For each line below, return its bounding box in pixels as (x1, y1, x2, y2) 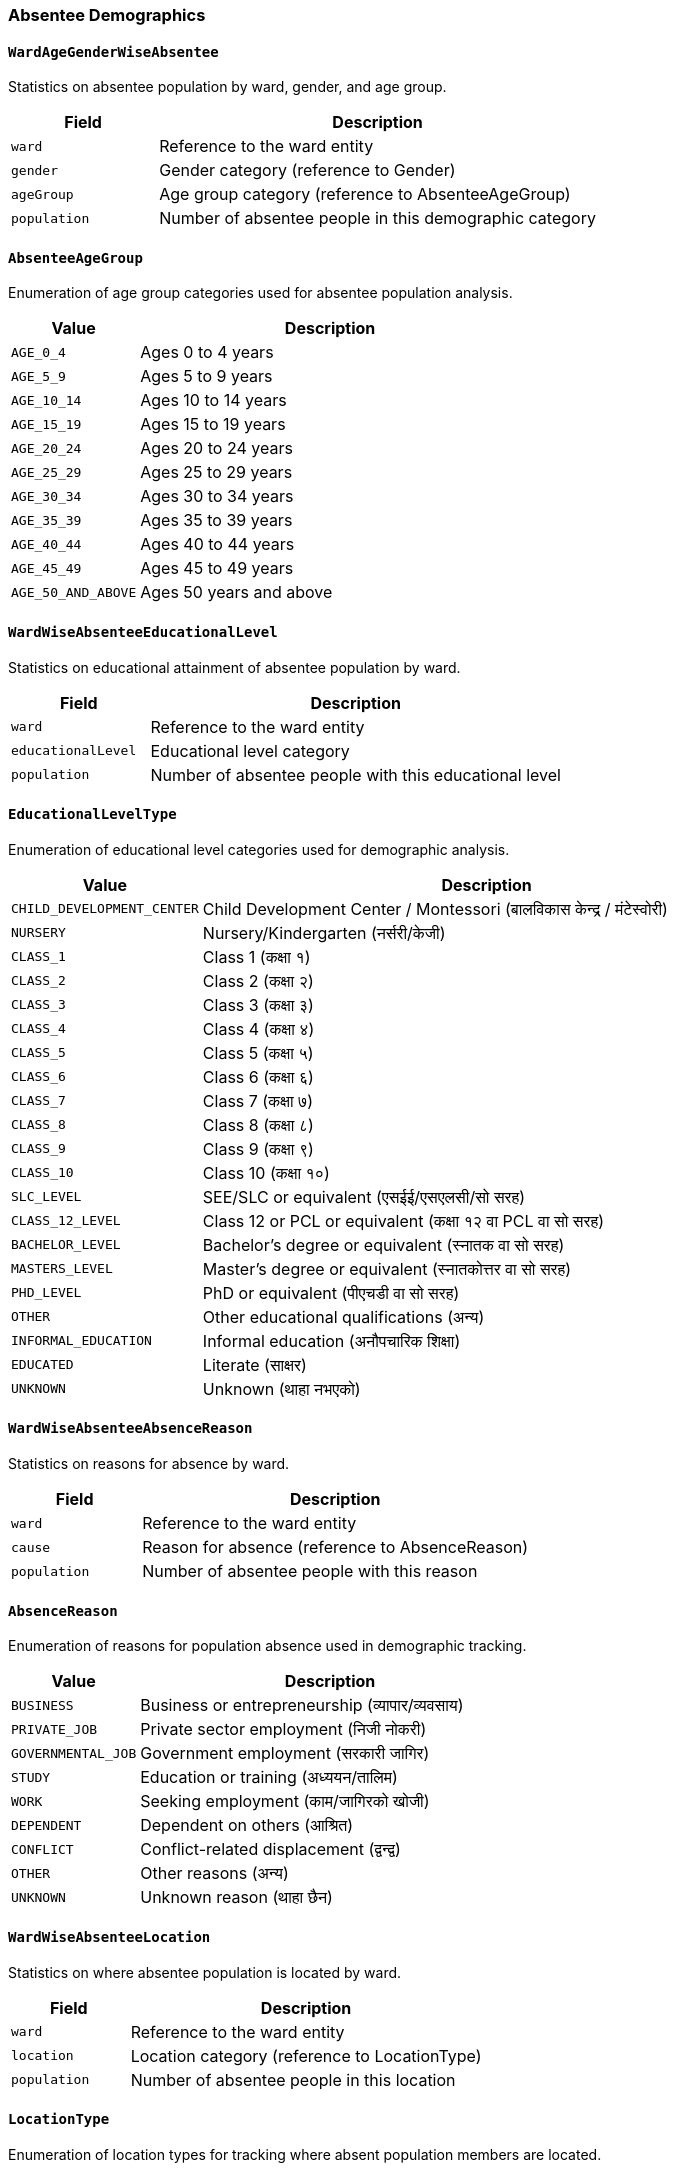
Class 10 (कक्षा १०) (202, 1162, 330, 1183)
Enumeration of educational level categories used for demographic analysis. (8, 840, 510, 858)
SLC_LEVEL (11, 1189, 82, 1205)
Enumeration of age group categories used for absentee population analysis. (8, 284, 513, 302)
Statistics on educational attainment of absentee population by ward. (8, 658, 461, 676)
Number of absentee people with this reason (142, 1561, 478, 1582)
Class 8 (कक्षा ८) (202, 1114, 314, 1135)
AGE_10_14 (11, 392, 82, 408)
